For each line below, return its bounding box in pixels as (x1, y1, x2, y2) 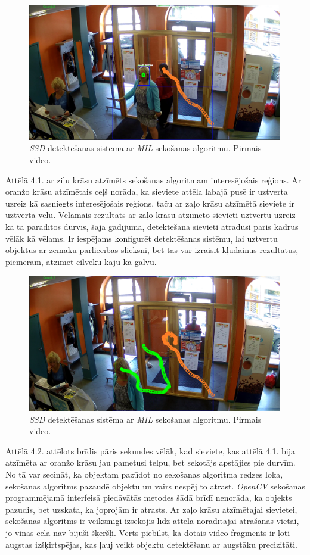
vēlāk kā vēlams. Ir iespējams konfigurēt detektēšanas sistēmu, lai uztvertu (5, 232, 278, 244)
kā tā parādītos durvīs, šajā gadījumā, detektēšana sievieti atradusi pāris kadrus (5, 220, 299, 232)
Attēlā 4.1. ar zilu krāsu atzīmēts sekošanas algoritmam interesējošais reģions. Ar (5, 173, 302, 186)
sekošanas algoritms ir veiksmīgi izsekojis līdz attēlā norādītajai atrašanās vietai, (5, 515, 299, 527)
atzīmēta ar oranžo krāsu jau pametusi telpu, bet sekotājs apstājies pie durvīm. (5, 456, 296, 469)
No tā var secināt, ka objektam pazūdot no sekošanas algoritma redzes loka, (5, 468, 283, 481)
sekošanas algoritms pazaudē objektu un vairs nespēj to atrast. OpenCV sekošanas (5, 479, 306, 492)
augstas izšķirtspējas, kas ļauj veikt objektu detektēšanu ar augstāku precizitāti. (5, 538, 297, 550)
